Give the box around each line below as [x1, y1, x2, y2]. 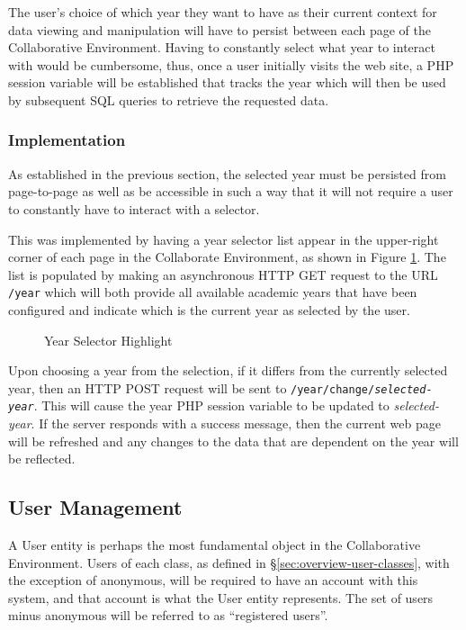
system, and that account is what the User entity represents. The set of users [8, 588, 434, 607]
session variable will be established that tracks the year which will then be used [8, 73, 446, 92]
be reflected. [8, 449, 76, 468]
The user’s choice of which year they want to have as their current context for [8, 3, 437, 21]
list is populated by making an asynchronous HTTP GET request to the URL [8, 265, 438, 283]
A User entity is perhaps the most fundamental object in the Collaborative [8, 535, 421, 554]
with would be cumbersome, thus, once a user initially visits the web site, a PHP [8, 55, 454, 74]
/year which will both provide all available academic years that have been [8, 283, 417, 301]
